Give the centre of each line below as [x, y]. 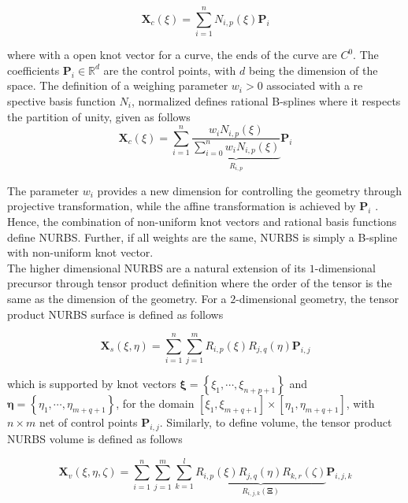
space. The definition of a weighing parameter [118, 85]
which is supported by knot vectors [92, 384]
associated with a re [315, 85]
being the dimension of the [313, 70]
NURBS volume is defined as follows [95, 439]
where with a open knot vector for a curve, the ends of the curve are [172, 55]
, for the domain [155, 403]
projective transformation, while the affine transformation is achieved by [182, 206]
